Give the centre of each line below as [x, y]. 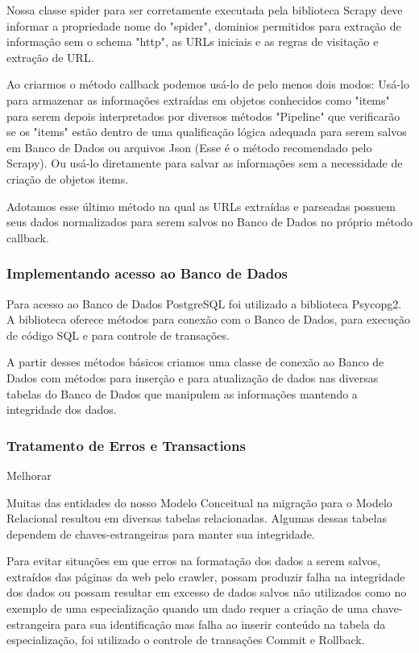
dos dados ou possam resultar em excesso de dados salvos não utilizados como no [207, 592]
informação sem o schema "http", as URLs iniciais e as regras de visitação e [193, 41]
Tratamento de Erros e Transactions [126, 445]
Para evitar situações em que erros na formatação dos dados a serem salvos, [194, 561]
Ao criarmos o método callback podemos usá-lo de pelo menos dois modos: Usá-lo [208, 84]
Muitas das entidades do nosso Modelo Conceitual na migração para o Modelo [199, 502]
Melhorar [29, 475]
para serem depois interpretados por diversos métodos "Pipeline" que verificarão [203, 116]
